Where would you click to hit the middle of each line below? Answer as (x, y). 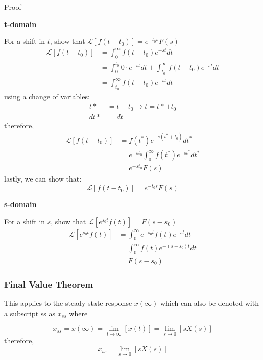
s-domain (20, 204)
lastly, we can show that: (43, 179)
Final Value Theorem (49, 284)
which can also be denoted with (209, 303)
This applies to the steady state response (68, 303)
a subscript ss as (30, 313)
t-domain (20, 24)
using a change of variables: (47, 96)
